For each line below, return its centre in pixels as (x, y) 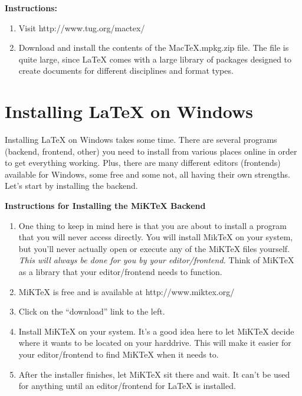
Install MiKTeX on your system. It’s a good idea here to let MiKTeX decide (156, 331)
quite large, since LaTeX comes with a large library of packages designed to (155, 59)
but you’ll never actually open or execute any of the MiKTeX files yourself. (154, 248)
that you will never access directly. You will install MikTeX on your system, (156, 237)
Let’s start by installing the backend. (71, 186)
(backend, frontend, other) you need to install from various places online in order (151, 151)
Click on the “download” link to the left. (92, 311)
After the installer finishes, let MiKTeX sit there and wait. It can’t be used (154, 374)
